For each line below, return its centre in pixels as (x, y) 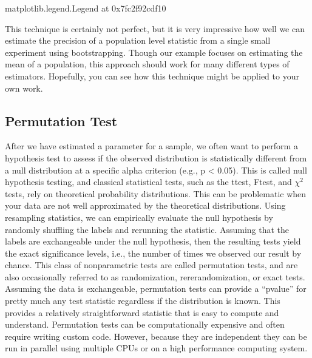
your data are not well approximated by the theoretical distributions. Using (145, 205)
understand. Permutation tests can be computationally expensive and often (145, 324)
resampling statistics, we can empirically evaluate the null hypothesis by (139, 217)
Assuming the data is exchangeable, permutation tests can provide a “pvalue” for (156, 289)
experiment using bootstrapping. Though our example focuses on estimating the (154, 52)
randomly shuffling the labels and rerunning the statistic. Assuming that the (147, 229)
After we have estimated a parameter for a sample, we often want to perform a (151, 146)
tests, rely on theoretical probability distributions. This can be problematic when (156, 193)
